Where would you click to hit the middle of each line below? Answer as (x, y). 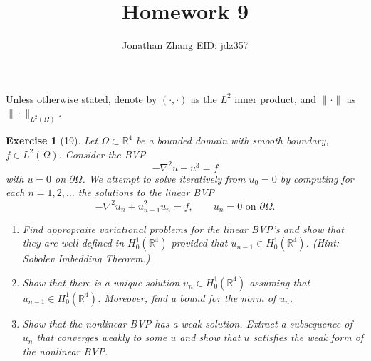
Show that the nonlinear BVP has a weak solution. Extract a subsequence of (187, 323)
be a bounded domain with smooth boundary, (232, 140)
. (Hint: (323, 243)
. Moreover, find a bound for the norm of (187, 297)
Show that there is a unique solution (101, 282)
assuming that (280, 282)
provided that (199, 243)
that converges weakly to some (102, 337)
